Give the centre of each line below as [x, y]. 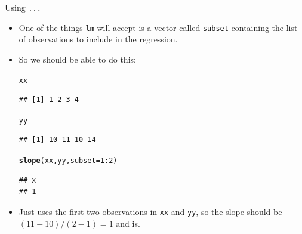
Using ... [23, 7]
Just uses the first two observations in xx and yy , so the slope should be [150, 211]
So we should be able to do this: [77, 59]
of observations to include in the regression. [98, 39]
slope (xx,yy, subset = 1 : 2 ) [68, 161]
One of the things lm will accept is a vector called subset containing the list [158, 27]
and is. [128, 223]
